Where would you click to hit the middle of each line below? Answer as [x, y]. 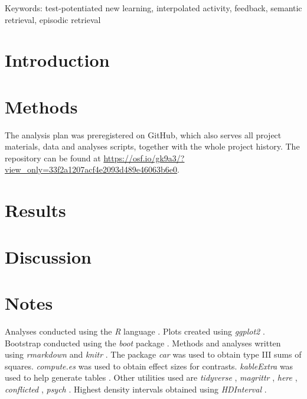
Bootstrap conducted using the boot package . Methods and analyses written [143, 343]
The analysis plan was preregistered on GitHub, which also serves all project [143, 134]
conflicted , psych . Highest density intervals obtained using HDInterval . [136, 389]
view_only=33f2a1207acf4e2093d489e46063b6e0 [91, 169]
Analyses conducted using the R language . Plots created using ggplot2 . [135, 331]
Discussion [48, 256]
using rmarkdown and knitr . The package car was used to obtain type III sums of [153, 354]
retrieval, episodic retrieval [53, 19]
